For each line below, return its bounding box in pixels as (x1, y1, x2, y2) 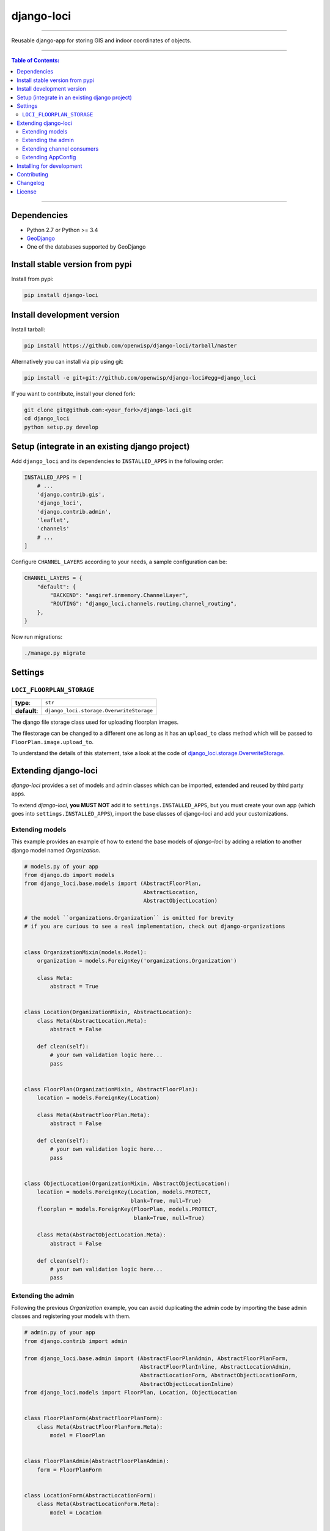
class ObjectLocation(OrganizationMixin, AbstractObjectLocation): (24, 1180, 231, 1187)
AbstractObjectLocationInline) (140, 1380, 234, 1387)
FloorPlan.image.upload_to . (11, 738, 94, 745)
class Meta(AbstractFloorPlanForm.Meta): (37, 1423, 163, 1430)
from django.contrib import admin (24, 1337, 128, 1344)
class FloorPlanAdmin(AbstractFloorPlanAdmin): (24, 1458, 169, 1465)
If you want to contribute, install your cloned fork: (11, 389, 136, 397)
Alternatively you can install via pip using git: (11, 358, 124, 365)
